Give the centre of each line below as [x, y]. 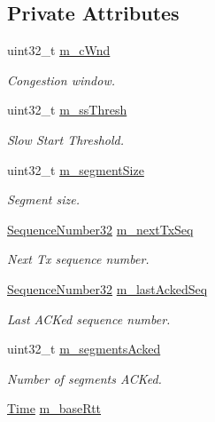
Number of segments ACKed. [84, 378]
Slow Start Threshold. [66, 139]
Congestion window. [61, 80]
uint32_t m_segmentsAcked [84, 349]
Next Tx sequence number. [78, 259]
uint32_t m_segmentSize [76, 169]
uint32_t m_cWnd [59, 50]
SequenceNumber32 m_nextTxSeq [100, 229]
